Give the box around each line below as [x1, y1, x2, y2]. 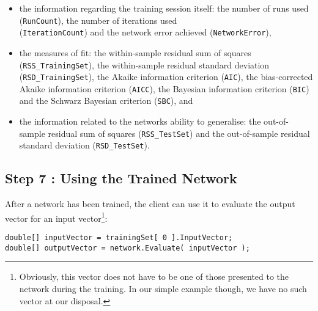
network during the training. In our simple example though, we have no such [19, 282, 307, 295]
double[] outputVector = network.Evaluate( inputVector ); [5, 243, 250, 252]
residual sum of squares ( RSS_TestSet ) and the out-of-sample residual [48, 126, 310, 139]
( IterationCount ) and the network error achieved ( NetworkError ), [19, 26, 272, 38]
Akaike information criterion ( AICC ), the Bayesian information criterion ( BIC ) [19, 82, 309, 95]
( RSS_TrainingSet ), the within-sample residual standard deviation [19, 58, 270, 71]
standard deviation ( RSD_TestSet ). [19, 139, 150, 152]
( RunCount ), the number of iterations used [19, 13, 177, 26]
